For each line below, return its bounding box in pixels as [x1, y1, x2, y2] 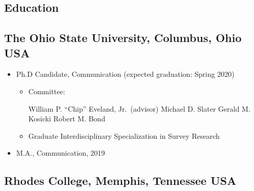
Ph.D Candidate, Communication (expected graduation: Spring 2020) [16, 69, 235, 79]
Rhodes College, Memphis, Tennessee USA [4, 173, 237, 188]
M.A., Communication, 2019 [16, 147, 105, 158]
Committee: [28, 86, 66, 96]
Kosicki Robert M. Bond [28, 113, 105, 124]
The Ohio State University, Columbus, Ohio [4, 30, 242, 46]
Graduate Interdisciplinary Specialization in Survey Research [28, 130, 220, 141]
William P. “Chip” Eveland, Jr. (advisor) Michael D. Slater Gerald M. [28, 103, 250, 114]
